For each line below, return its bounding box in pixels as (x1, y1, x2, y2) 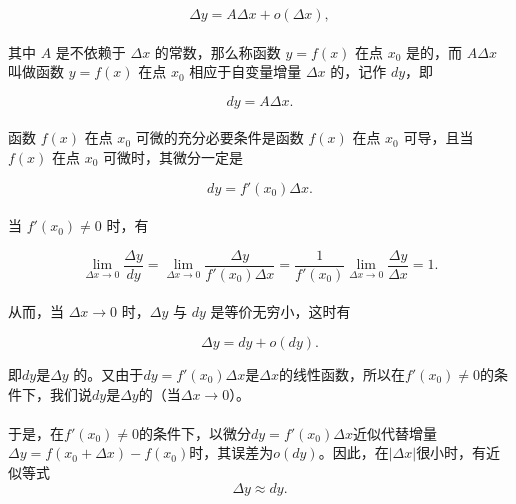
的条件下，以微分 (139, 422, 252, 443)
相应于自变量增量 (189, 61, 302, 82)
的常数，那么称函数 (154, 41, 281, 62)
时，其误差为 (189, 442, 274, 463)
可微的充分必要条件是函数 (135, 127, 304, 148)
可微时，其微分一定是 (103, 146, 244, 167)
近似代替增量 (352, 422, 437, 443)
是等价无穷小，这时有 (210, 301, 351, 322)
